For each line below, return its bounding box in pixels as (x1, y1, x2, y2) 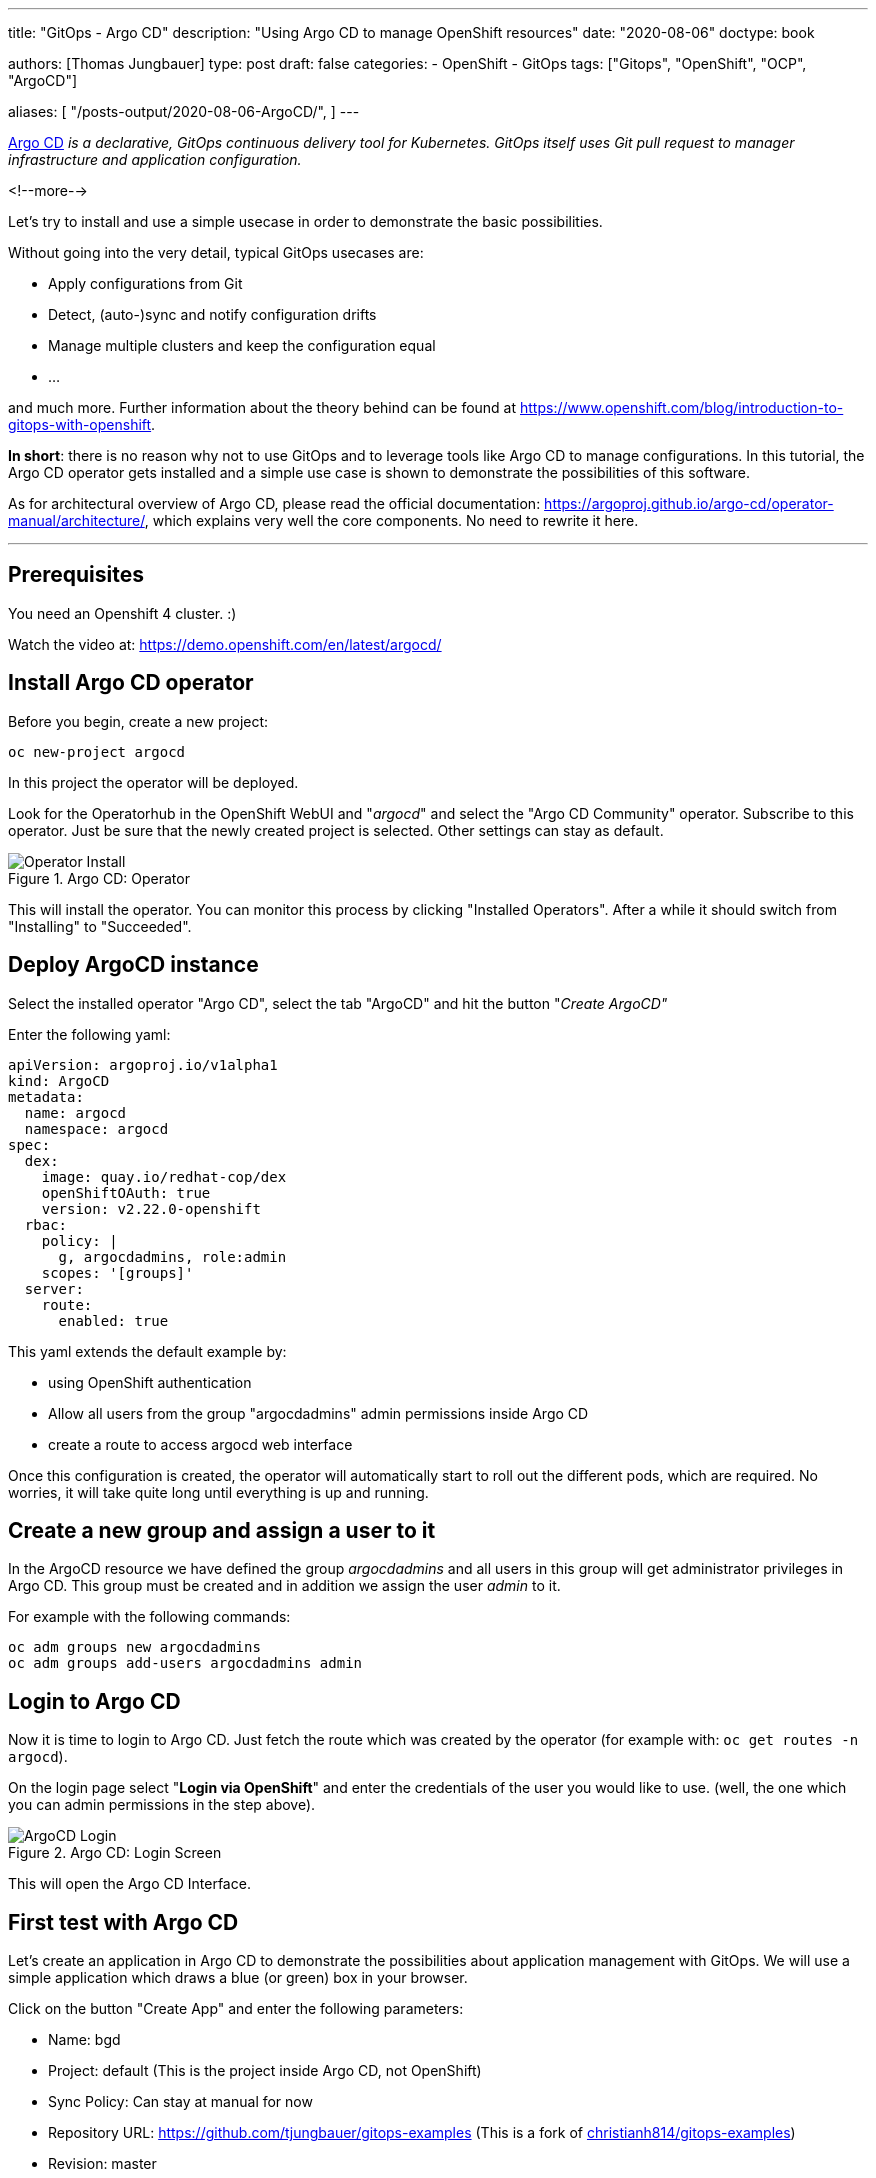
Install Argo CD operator (8, 670, 254, 696)
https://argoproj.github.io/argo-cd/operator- (544, 495, 834, 512)
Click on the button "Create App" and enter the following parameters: (8, 2000, 464, 2018)
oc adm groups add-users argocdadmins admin (8, 1655, 363, 1672)
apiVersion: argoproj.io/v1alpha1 (8, 1056, 278, 1073)
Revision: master (48, 2155, 157, 2173)
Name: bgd (48, 2031, 121, 2049)
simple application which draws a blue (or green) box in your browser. (8, 1969, 468, 1987)
